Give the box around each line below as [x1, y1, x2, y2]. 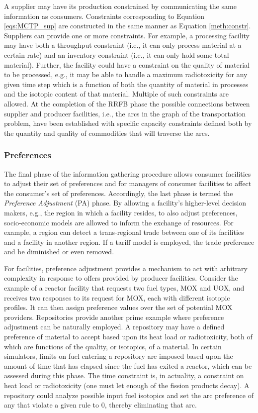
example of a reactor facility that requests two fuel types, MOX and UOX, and [4, 283, 245, 293]
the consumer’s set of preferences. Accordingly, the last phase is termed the [4, 188, 233, 198]
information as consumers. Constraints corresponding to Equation [4, 10, 205, 21]
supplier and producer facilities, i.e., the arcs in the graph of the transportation [4, 108, 246, 118]
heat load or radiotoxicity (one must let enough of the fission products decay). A [4, 380, 250, 390]
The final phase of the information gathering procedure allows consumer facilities [4, 168, 251, 179]
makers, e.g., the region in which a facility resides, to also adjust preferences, [4, 207, 238, 217]
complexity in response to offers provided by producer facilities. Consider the [4, 273, 238, 283]
